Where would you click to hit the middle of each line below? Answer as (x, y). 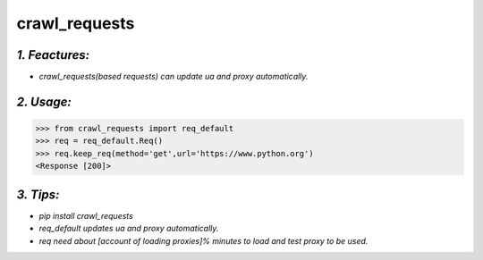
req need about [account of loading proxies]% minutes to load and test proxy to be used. (203, 240)
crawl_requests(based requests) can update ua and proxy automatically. (174, 77)
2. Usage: (44, 101)
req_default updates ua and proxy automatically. (129, 229)
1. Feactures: (53, 55)
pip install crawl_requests (86, 215)
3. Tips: (38, 194)
